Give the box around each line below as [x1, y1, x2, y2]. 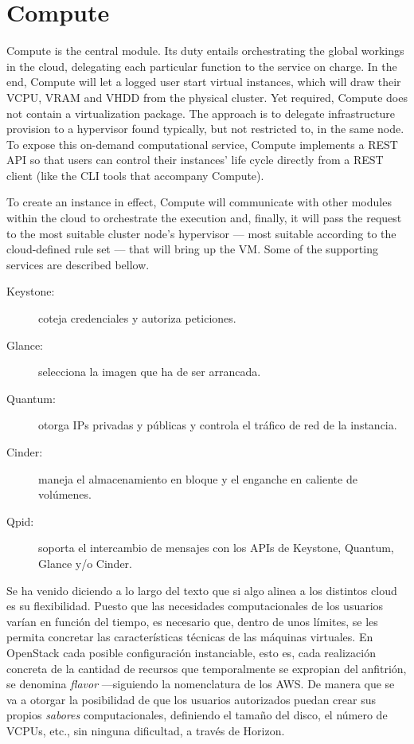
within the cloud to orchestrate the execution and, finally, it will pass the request [6, 209, 402, 226]
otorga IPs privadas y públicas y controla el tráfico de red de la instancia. [38, 417, 397, 433]
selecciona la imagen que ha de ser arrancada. [38, 363, 261, 380]
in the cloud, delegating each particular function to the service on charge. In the [6, 57, 397, 74]
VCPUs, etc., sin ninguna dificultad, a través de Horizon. [6, 722, 285, 738]
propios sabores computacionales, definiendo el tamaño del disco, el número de [6, 707, 388, 723]
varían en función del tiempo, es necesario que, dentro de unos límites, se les [6, 613, 378, 629]
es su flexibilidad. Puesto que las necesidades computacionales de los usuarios [6, 597, 384, 614]
